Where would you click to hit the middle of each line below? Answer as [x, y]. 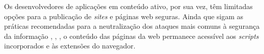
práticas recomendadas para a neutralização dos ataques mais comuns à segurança [132, 26]
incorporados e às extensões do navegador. [70, 46]
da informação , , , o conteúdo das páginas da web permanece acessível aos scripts [131, 36]
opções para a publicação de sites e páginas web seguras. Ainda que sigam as [124, 16]
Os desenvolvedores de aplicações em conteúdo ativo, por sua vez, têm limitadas [128, 6]
